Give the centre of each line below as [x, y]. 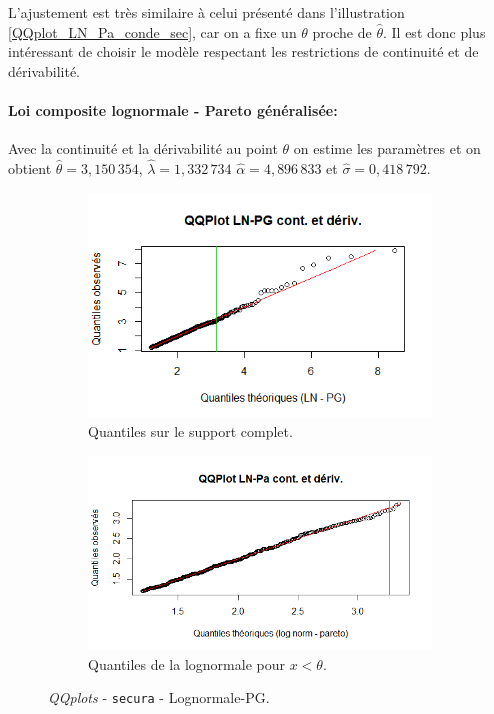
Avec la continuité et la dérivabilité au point [143, 148]
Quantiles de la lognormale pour [186, 663]
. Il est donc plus [434, 31]
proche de [342, 31]
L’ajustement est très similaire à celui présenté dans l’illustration [206, 12]
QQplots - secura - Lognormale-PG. [159, 697]
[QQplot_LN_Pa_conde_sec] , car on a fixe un [152, 31]
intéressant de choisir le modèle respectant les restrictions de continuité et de [243, 51]
